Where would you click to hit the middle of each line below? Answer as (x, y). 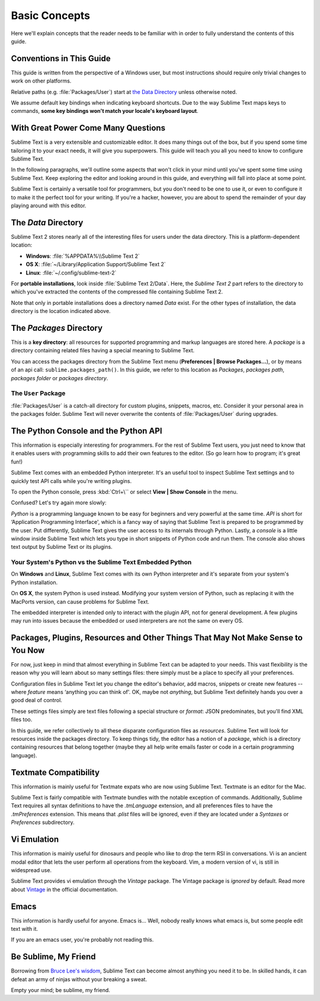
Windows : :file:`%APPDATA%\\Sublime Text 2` (83, 256)
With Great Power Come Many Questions (88, 128)
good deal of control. (36, 700)
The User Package (38, 393)
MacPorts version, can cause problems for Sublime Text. (80, 601)
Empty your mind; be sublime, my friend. (61, 990)
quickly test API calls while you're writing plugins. (71, 481)
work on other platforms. (41, 81)
